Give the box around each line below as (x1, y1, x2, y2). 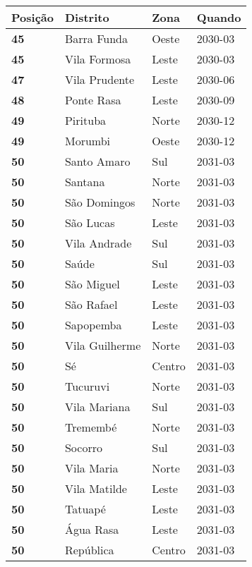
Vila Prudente (64, 71, 135, 87)
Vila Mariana (64, 398, 131, 415)
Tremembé (64, 419, 117, 435)
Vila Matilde (64, 480, 127, 496)
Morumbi (64, 133, 111, 149)
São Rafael (64, 296, 118, 312)
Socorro (64, 439, 102, 456)
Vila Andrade (64, 235, 132, 251)
